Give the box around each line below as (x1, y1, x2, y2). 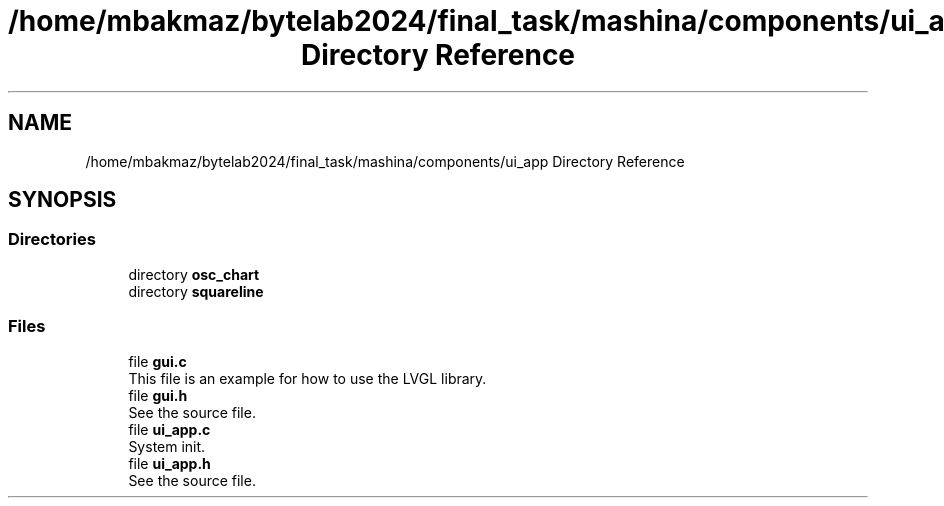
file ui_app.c (128, 420, 211, 438)
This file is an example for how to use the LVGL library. (128, 369, 487, 387)
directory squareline (128, 282, 264, 300)
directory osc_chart (128, 265, 260, 283)
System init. (128, 437, 206, 455)
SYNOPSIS (8, 187, 117, 213)
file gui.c (128, 352, 187, 370)
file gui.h (128, 386, 188, 404)
